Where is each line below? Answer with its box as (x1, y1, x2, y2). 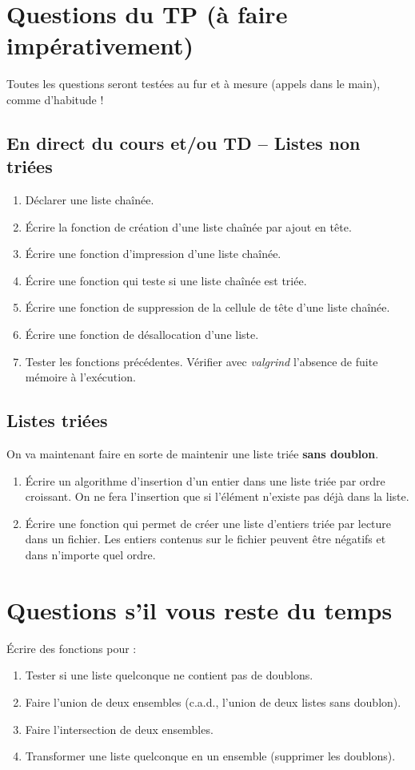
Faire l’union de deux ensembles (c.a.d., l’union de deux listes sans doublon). (25, 693, 401, 710)
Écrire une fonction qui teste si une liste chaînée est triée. (25, 272, 307, 288)
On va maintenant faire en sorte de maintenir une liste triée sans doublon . (6, 445, 379, 462)
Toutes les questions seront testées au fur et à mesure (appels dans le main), (6, 75, 381, 92)
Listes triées (6, 408, 108, 433)
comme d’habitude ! (6, 91, 104, 107)
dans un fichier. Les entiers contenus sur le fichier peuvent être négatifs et (25, 530, 386, 547)
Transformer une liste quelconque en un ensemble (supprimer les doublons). (25, 748, 396, 764)
